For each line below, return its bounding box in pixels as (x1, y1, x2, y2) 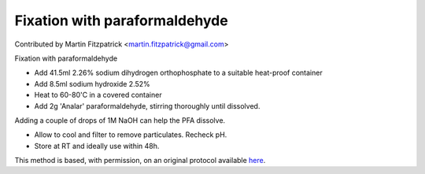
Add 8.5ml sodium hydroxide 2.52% (34, 79, 151, 88)
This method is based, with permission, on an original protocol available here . (14, 156, 266, 165)
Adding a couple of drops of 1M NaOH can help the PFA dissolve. (14, 115, 226, 125)
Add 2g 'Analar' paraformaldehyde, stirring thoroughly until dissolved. (34, 101, 261, 110)
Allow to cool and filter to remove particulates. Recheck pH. (34, 130, 227, 139)
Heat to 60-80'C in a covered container (34, 91, 162, 100)
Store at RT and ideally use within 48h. (34, 141, 160, 150)
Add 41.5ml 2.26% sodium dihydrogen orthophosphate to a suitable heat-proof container (34, 68, 323, 78)
